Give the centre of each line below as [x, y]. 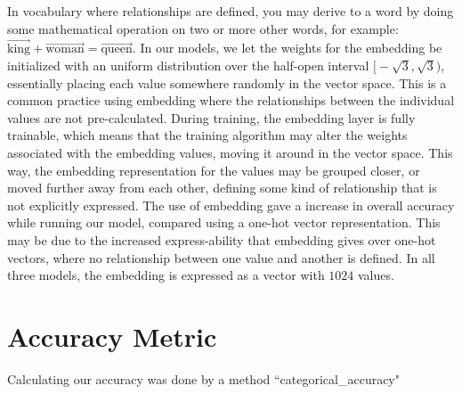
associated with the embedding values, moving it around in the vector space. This [230, 152]
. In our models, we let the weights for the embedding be [287, 48]
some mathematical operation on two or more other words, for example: [203, 28]
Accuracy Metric [112, 336]
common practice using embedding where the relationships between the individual [231, 100]
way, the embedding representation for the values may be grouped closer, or [214, 170]
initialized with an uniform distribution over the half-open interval [188, 65]
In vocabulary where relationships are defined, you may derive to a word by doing [231, 11]
